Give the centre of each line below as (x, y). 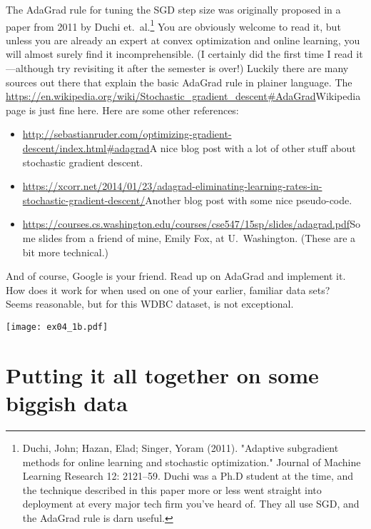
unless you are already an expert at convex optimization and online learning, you (183, 40)
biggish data (67, 402)
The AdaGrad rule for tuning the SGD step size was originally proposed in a (173, 9)
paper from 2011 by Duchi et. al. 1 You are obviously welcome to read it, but (173, 25)
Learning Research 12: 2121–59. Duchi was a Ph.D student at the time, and (188, 476)
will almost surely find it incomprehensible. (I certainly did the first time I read (179, 54)
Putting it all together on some (162, 374)
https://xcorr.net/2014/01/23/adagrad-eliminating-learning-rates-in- (172, 186)
